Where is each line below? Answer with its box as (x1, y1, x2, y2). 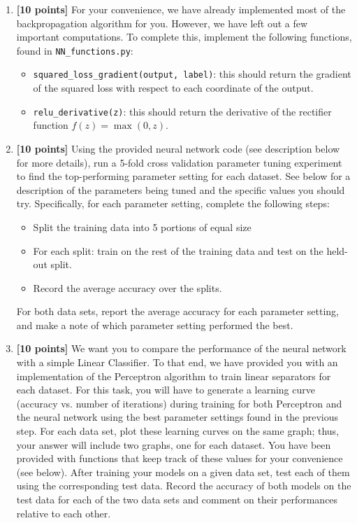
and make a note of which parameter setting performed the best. (16, 317, 293, 332)
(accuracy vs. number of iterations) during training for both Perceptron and (16, 396, 342, 410)
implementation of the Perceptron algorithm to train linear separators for (16, 368, 331, 383)
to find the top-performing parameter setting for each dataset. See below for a (16, 169, 351, 183)
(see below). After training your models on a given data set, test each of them (16, 464, 350, 479)
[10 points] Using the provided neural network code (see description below (16, 141, 340, 155)
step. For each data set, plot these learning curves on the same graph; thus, (16, 424, 340, 438)
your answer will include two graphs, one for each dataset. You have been (16, 437, 331, 452)
